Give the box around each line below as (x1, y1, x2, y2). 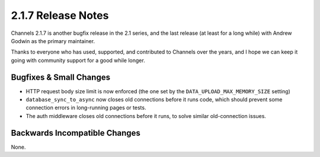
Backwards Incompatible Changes (11, 127, 140, 138)
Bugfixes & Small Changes (11, 72, 111, 82)
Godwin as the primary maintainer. (11, 37, 95, 44)
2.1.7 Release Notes (11, 9, 109, 22)
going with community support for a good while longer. (11, 57, 145, 64)
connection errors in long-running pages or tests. (25, 104, 146, 112)
